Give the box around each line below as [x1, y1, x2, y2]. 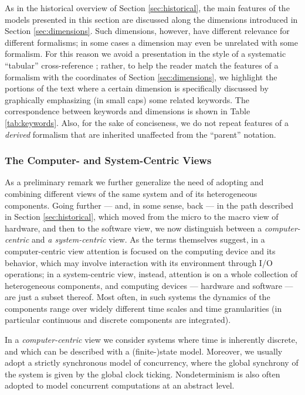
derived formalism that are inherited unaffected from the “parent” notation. [5, 128, 276, 140]
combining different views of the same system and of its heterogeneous [5, 187, 257, 199]
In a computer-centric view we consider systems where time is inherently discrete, [5, 333, 297, 346]
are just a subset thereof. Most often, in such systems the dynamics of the [5, 291, 270, 303]
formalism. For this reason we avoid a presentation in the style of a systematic [5, 47, 286, 60]
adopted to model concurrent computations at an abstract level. [5, 379, 235, 391]
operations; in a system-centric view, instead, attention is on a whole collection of [5, 268, 297, 280]
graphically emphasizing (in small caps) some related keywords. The [5, 93, 249, 105]
